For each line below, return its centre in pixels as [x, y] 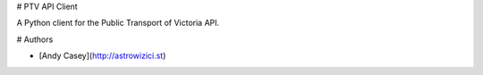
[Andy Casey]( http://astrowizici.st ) [102, 56]
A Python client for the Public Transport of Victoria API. [118, 23]
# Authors [35, 39]
